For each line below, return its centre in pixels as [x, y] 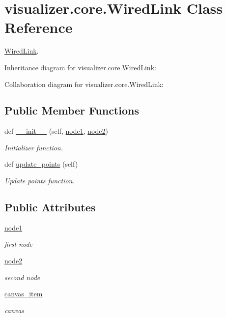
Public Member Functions [72, 110]
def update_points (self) [41, 164]
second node [22, 277]
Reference [39, 27]
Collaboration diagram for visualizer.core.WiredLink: [84, 84]
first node [19, 244]
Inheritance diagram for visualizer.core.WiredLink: [80, 67]
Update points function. [40, 181]
